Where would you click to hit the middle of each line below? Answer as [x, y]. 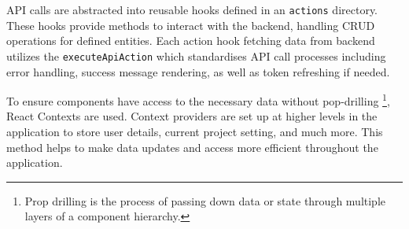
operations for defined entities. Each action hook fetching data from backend [191, 41]
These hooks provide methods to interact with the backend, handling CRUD [191, 25]
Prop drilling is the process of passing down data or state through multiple [205, 200]
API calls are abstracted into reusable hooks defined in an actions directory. [192, 9]
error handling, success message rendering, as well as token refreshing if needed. [198, 71]
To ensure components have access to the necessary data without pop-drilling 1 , [198, 100]
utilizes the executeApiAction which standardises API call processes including [196, 55]
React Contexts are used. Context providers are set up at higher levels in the [192, 116]
